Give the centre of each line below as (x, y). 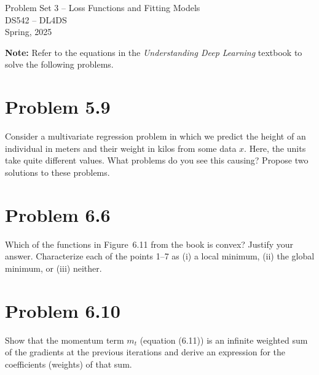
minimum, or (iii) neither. (53, 268)
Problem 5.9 (58, 107)
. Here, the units (275, 148)
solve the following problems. (59, 64)
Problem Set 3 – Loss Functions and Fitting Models (103, 7)
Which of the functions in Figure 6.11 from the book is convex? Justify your (149, 244)
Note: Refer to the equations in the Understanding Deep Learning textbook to (154, 52)
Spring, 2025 (29, 32)
